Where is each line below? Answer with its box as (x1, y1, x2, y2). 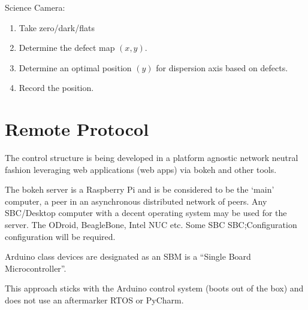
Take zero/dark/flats (19, 21, 95, 34)
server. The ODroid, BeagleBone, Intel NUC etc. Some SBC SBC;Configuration (5, 218, 297, 231)
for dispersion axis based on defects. (156, 61, 288, 74)
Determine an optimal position (19, 61, 132, 74)
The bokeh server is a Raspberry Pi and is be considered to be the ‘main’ (5, 183, 274, 196)
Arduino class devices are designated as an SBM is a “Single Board (5, 250, 251, 263)
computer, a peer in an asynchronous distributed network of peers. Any (5, 194, 267, 207)
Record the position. (19, 81, 94, 94)
